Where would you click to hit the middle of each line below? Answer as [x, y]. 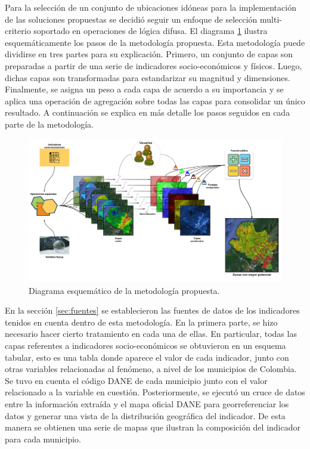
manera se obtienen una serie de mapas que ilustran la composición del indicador [153, 427]
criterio [18, 31]
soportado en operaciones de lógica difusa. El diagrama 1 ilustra [151, 31]
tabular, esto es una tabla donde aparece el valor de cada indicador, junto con [147, 357]
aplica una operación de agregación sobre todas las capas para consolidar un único [155, 100]
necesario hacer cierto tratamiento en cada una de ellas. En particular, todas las [151, 334]
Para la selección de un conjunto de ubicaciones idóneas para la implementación [151, 7]
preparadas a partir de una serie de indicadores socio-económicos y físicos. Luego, [154, 65]
